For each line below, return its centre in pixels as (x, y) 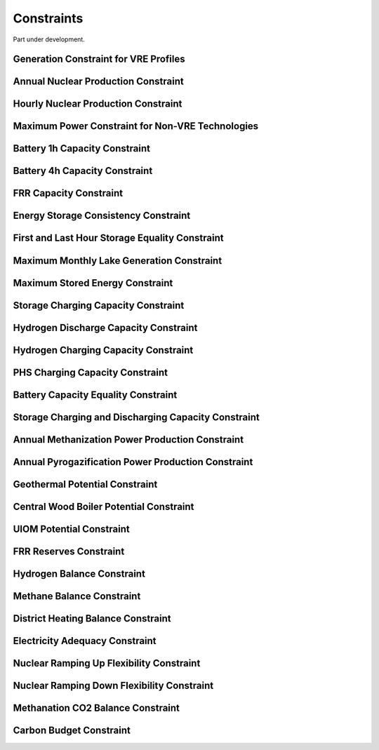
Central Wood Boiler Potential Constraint (104, 506)
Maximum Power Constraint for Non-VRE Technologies (136, 126)
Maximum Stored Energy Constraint (93, 283)
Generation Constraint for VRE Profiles (99, 59)
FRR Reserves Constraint (69, 551)
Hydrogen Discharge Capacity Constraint (105, 327)
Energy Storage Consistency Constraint (102, 216)
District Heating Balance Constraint (92, 618)
